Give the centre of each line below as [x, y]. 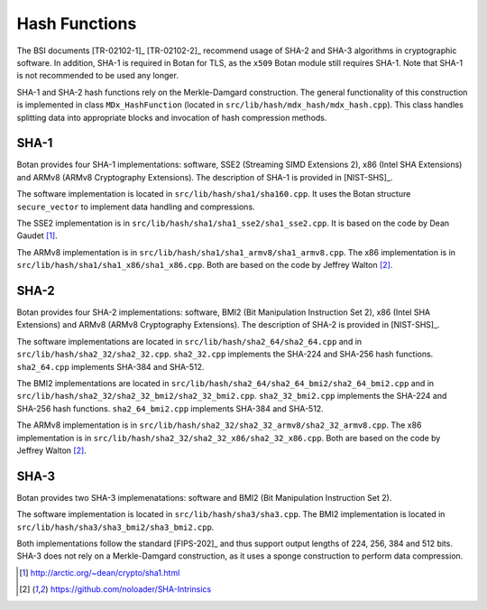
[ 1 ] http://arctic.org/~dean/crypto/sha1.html [100, 572]
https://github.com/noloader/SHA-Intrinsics [131, 589]
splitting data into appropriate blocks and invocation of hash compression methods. [172, 117]
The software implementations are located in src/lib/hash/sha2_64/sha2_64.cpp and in [189, 341]
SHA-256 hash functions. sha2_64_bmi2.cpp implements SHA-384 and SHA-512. [170, 408]
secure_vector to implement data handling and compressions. [136, 207]
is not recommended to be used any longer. [98, 76]
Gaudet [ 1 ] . [37, 236]
